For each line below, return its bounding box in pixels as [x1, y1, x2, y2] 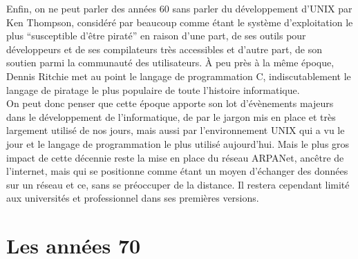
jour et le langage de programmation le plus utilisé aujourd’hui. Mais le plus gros [6, 136, 350, 151]
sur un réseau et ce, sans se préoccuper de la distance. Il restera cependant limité [6, 177, 350, 191]
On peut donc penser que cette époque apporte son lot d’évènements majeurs [6, 96, 334, 111]
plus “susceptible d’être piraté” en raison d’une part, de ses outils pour [6, 28, 306, 43]
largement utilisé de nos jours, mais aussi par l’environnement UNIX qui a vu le [6, 123, 345, 137]
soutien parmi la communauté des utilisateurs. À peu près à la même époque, [6, 55, 335, 70]
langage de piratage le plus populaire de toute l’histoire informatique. [6, 82, 300, 97]
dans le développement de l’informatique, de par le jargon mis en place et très [6, 109, 336, 124]
